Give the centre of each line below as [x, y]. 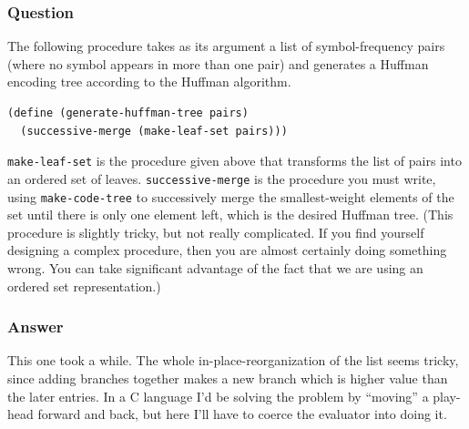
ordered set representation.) [84, 286]
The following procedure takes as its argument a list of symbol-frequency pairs [226, 46]
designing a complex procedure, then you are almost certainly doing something [227, 250]
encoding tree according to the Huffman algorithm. [149, 82]
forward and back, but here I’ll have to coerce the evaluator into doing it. [242, 414]
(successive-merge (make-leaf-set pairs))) [154, 131]
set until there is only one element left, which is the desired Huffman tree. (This [230, 214]
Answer [36, 327]
